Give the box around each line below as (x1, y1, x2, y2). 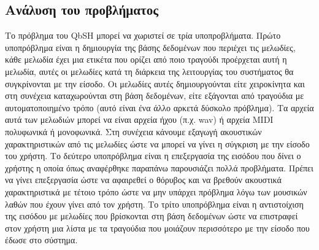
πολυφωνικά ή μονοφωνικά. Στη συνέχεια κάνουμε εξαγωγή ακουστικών (5, 125, 262, 138)
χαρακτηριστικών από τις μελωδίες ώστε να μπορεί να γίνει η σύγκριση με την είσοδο (5, 137, 310, 150)
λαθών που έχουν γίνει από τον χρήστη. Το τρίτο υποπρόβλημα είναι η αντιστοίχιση (5, 197, 304, 210)
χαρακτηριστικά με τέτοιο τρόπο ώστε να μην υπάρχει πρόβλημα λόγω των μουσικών (5, 185, 307, 198)
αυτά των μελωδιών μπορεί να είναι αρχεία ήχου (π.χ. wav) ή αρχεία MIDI (5, 113, 274, 126)
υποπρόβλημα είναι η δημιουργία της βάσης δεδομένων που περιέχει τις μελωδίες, (5, 41, 296, 53)
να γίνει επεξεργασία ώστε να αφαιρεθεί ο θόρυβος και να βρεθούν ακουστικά (5, 173, 282, 186)
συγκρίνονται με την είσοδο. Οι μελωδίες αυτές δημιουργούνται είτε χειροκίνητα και (5, 77, 305, 90)
